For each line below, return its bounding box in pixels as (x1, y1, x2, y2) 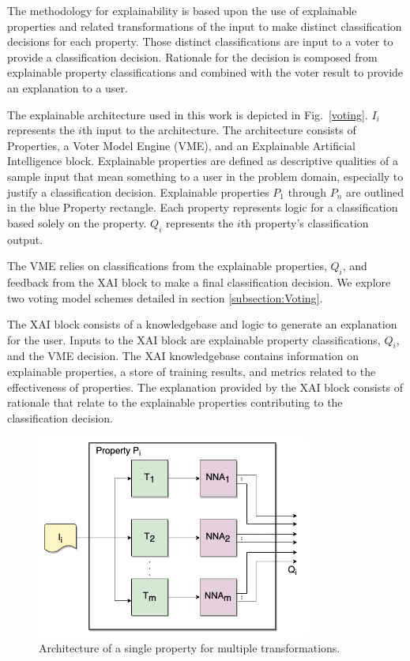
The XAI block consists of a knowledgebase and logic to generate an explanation (7, 316, 397, 332)
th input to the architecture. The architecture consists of (81, 122, 356, 138)
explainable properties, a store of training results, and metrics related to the (7, 363, 376, 380)
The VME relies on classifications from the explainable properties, (7, 257, 327, 274)
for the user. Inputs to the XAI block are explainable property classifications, (7, 331, 381, 347)
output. (7, 231, 43, 247)
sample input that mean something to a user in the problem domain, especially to (7, 167, 404, 184)
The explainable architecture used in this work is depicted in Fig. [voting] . (7, 106, 368, 122)
